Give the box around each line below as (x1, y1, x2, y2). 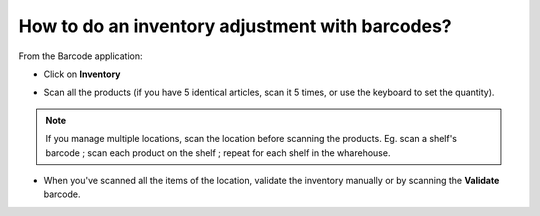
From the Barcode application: (18, 50, 144, 62)
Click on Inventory (43, 68, 121, 80)
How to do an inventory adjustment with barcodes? (18, 15, 452, 37)
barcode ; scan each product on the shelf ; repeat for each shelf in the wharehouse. (45, 146, 391, 159)
